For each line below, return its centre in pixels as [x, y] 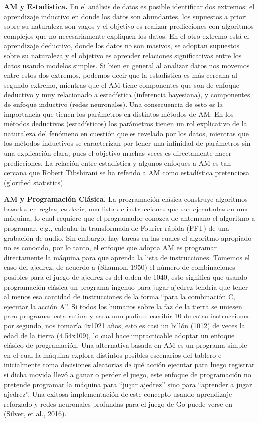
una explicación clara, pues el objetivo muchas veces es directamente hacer [118, 153]
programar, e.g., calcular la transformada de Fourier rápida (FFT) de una [117, 228]
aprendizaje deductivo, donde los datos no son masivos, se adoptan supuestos [122, 46]
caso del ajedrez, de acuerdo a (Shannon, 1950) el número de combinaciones [120, 267]
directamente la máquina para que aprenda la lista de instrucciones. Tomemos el [127, 257]
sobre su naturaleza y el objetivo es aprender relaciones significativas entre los [123, 55]
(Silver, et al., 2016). [35, 413]
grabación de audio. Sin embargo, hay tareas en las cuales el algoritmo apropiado [128, 238]
